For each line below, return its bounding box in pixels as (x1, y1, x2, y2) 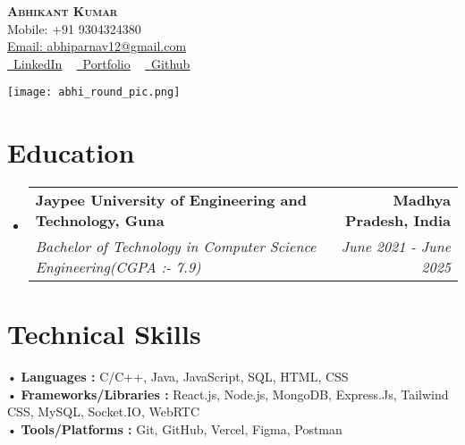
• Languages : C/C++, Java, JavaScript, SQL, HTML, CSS (7, 367, 349, 386)
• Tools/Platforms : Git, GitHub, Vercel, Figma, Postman (7, 420, 342, 439)
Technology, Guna (35, 210, 165, 231)
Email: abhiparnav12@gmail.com (7, 37, 187, 55)
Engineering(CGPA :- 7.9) (35, 256, 201, 278)
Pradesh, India (345, 210, 451, 231)
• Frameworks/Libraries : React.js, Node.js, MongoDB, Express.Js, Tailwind (7, 384, 449, 403)
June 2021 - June (341, 236, 451, 257)
